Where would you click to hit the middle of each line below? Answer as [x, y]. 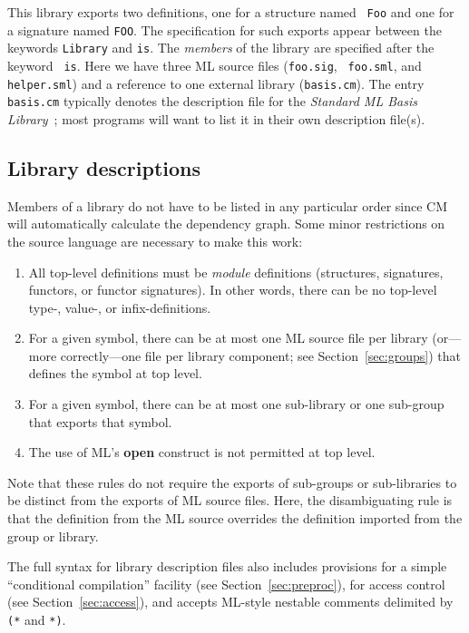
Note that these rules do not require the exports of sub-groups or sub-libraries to [232, 482]
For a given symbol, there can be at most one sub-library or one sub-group [236, 404]
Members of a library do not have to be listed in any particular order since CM [228, 205]
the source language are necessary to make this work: [155, 241]
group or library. [53, 536]
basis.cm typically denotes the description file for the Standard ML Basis [212, 101]
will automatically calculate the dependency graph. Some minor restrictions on [226, 224]
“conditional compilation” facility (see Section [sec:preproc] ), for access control [226, 584]
